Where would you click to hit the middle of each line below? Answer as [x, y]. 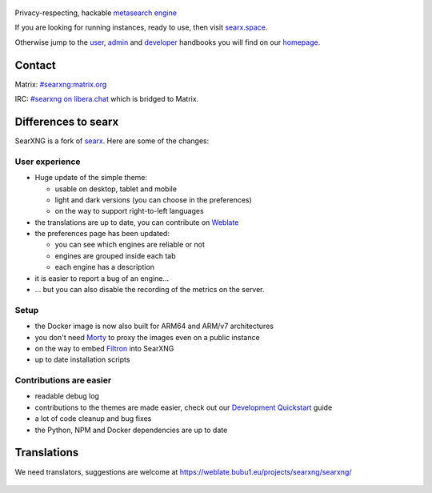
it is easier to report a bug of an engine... [102, 278]
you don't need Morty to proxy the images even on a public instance [147, 337]
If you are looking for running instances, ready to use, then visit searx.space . [141, 27]
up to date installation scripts [82, 359]
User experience [48, 162]
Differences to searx [67, 121]
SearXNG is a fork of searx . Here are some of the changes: [112, 141]
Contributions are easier [63, 380]
